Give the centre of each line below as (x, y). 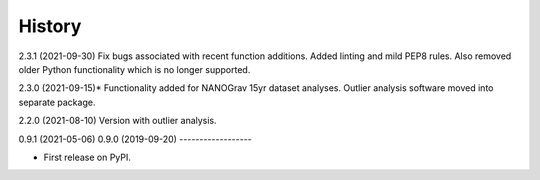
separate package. (57, 102)
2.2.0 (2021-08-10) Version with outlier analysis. (117, 121)
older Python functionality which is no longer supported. (134, 69)
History (50, 26)
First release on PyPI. (87, 157)
